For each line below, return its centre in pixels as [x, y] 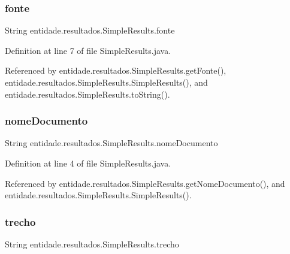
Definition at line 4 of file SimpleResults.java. [88, 163]
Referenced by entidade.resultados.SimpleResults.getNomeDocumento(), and [145, 183]
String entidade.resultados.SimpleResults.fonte [90, 30]
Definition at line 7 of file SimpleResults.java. [88, 50]
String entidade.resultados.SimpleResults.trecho [92, 244]
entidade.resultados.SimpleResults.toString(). [87, 94]
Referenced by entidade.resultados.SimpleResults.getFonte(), [116, 70]
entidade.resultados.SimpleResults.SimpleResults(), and [106, 82]
